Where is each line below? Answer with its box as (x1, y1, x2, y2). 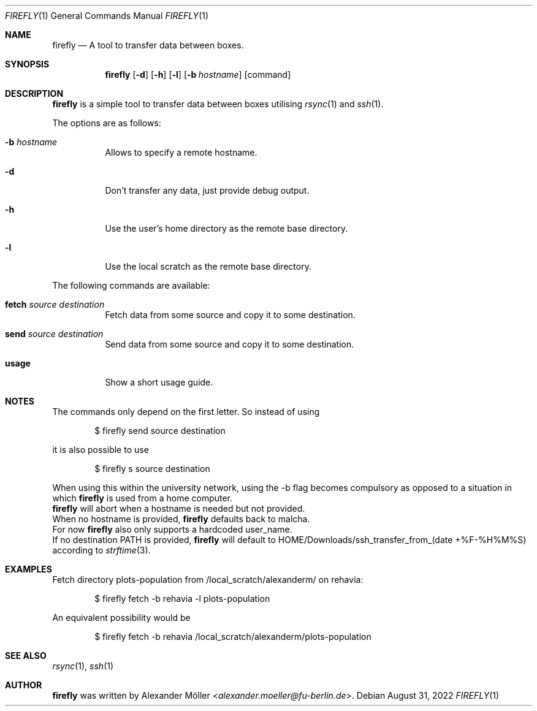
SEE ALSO (5, 650, 47, 661)
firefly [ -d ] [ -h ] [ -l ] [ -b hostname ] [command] (105, 69, 291, 80)
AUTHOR (5, 680, 42, 690)
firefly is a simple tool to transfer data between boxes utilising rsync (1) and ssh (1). (52, 99, 384, 109)
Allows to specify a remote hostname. (105, 147, 257, 158)
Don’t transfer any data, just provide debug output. (105, 185, 310, 196)
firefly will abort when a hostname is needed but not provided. (52, 503, 305, 514)
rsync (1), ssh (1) (52, 661, 114, 671)
